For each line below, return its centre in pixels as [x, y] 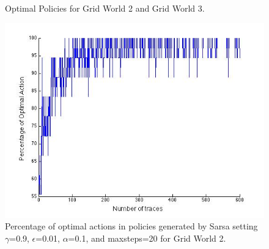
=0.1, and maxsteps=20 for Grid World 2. [147, 238]
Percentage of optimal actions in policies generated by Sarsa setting [131, 226]
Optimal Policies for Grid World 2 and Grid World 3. [105, 8]
